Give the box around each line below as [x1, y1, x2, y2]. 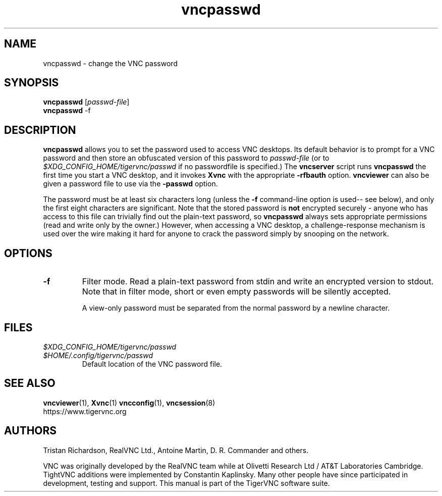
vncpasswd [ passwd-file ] [43, 97, 130, 107]
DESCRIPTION [4, 123, 76, 136]
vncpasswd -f [43, 106, 91, 115]
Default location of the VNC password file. [82, 359, 223, 368]
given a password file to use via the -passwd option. [43, 179, 218, 188]
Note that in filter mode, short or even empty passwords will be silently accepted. [82, 286, 391, 297]
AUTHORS [4, 424, 57, 437]
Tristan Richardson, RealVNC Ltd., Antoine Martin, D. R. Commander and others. [43, 445, 309, 455]
